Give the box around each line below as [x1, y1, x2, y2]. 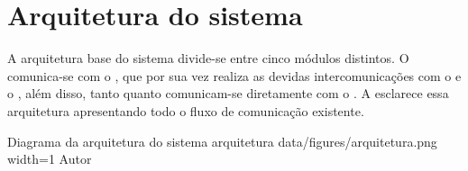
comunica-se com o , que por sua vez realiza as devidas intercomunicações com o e [7, 66, 462, 85]
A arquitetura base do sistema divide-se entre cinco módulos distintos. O [7, 49, 409, 67]
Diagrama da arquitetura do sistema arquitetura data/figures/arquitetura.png [7, 131, 437, 150]
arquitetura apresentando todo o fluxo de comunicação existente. [7, 101, 364, 120]
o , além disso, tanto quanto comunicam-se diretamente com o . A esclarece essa [7, 84, 449, 103]
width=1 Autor [7, 149, 92, 168]
